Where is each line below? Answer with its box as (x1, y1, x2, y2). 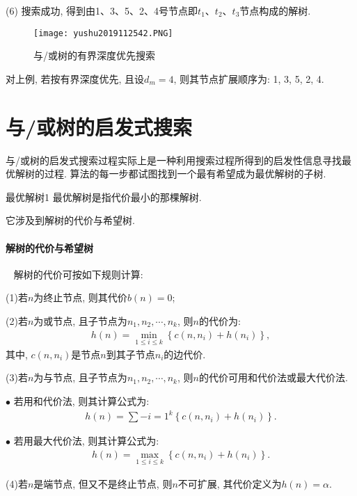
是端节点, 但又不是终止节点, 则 (33, 476, 173, 490)
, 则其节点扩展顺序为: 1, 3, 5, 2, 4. (173, 71, 324, 86)
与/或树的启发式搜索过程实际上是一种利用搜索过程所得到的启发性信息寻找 (6, 152, 342, 167)
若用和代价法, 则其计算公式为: (13, 393, 150, 408)
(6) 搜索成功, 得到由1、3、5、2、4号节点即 (6, 3, 198, 17)
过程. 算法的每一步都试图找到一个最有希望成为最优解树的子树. (44, 166, 326, 181)
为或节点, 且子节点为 (33, 313, 127, 328)
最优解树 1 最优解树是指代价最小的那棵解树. (6, 189, 202, 204)
